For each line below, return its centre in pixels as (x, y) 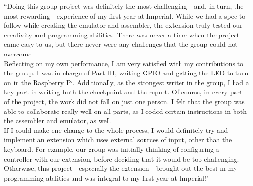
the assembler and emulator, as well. (58, 121)
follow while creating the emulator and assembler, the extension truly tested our (123, 25)
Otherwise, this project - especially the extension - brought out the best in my (121, 168)
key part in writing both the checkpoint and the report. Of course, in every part (123, 92)
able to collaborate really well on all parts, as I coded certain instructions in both (126, 111)
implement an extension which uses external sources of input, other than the (118, 139)
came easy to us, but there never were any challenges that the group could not (121, 44)
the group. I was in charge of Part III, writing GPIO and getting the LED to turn (126, 73)
